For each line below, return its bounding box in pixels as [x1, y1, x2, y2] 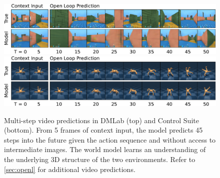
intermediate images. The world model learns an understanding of [4, 144, 206, 155]
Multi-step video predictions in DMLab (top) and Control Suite [4, 115, 199, 125]
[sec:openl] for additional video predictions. [4, 164, 135, 174]
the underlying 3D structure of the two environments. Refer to [4, 154, 195, 164]
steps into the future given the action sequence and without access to [4, 134, 216, 145]
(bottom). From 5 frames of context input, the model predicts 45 [4, 125, 203, 135]
